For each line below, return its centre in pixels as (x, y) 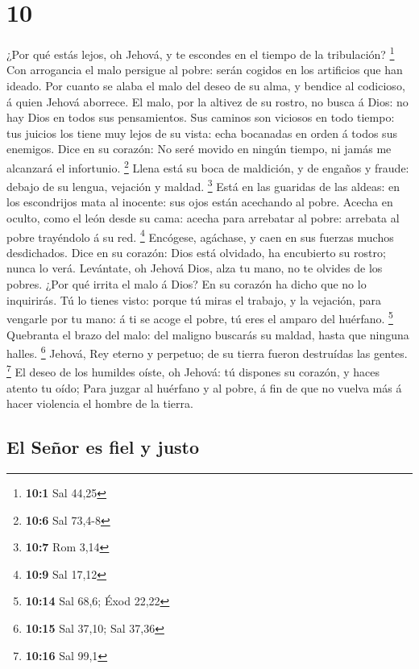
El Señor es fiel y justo (103, 447)
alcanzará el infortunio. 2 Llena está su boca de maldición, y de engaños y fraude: (208, 166)
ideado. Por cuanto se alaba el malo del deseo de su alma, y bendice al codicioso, (206, 85)
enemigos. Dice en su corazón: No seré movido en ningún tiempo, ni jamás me (199, 149)
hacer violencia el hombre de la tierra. (100, 403)
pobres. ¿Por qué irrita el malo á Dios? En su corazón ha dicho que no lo (187, 284)
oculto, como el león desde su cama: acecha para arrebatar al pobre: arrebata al (203, 218)
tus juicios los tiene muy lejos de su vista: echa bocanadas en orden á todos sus (202, 133)
